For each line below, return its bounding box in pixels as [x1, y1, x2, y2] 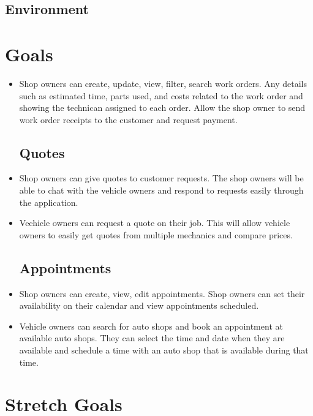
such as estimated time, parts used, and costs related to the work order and [19, 89, 303, 102]
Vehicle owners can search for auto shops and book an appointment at [19, 319, 283, 332]
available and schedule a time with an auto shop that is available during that [19, 344, 309, 357]
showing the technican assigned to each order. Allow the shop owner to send [19, 101, 306, 114]
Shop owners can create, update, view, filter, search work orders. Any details [19, 77, 307, 89]
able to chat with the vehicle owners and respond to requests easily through [19, 184, 304, 197]
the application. [19, 195, 78, 208]
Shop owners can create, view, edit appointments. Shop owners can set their [19, 287, 305, 300]
